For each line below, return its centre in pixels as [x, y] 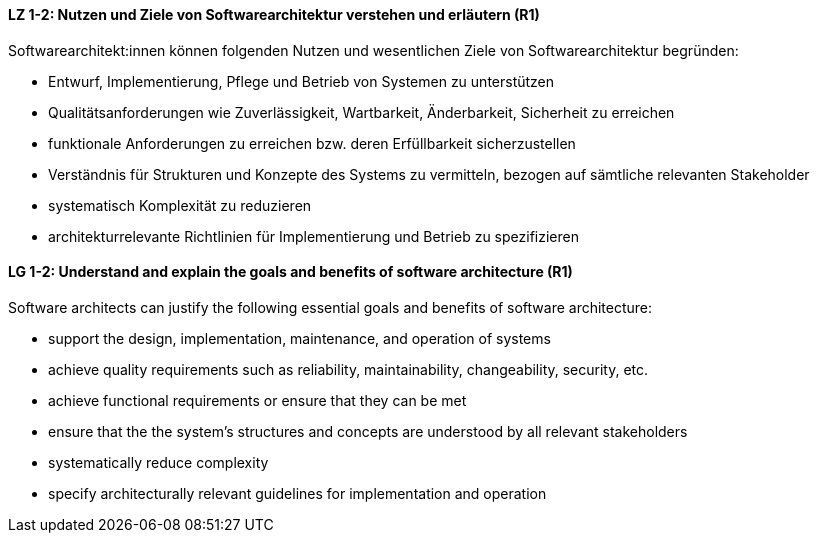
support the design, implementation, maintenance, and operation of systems [299, 338]
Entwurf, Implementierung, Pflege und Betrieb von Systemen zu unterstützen [301, 81]
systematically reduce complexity [158, 462]
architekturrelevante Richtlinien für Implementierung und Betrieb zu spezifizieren [313, 236]
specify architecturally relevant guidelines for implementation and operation [297, 493]
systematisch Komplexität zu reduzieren [180, 205]
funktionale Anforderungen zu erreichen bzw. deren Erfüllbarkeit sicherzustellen [312, 143]
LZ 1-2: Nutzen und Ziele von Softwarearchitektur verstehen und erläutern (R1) [274, 14]
